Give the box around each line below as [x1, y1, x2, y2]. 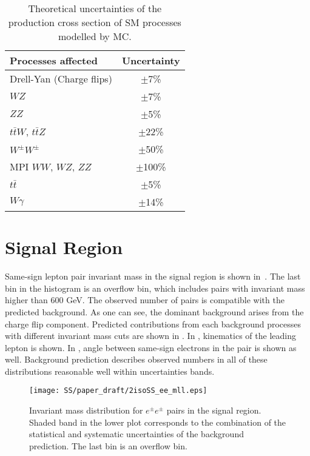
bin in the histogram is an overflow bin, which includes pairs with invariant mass [5, 281, 305, 294]
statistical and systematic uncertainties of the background [29, 428, 244, 440]
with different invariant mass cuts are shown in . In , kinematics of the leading [5, 329, 296, 342]
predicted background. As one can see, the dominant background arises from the [5, 305, 304, 318]
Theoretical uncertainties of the [28, 1, 162, 15]
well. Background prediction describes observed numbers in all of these [5, 353, 268, 366]
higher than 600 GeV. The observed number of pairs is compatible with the [5, 293, 285, 306]
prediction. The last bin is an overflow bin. [29, 439, 187, 452]
